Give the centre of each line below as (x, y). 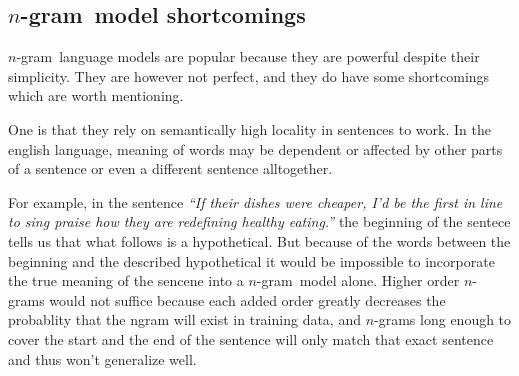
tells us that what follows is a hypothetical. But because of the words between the (259, 240)
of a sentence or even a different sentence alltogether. (170, 168)
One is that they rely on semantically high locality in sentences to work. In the (249, 128)
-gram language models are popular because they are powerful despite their (248, 56)
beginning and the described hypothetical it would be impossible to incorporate (251, 260)
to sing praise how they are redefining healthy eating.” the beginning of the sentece (259, 221)
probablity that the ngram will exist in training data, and (184, 319)
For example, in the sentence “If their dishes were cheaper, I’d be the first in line (255, 201)
